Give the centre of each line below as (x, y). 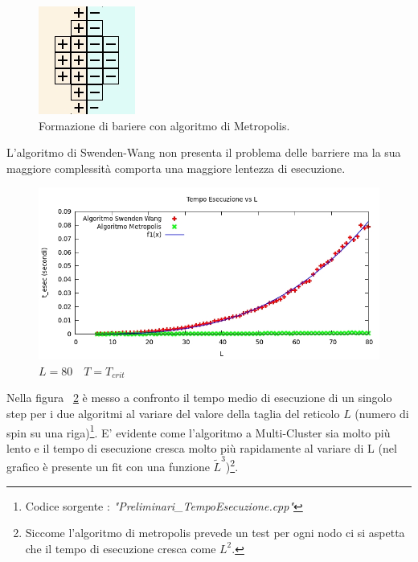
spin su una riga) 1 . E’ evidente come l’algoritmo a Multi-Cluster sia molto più (199, 431)
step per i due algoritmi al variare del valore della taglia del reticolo (173, 413)
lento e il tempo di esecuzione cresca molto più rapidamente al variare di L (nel (202, 447)
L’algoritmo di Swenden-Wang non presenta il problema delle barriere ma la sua (204, 152)
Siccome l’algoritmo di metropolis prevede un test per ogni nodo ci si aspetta (215, 533)
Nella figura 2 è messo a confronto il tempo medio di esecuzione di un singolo (199, 398)
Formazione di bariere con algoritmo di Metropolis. (164, 125)
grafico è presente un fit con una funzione (108, 467)
